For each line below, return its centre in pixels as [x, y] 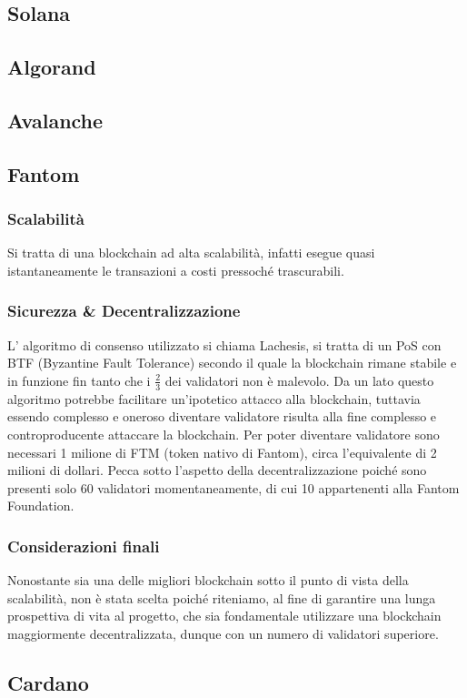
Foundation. [41, 506]
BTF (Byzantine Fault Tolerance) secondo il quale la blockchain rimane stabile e [232, 363]
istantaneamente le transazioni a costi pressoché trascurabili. [176, 270]
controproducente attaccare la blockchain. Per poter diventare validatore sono [224, 434]
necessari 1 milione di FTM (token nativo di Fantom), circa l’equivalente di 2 [222, 452]
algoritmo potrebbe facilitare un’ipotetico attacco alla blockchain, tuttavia [214, 398]
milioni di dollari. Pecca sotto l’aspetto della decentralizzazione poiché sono [217, 470]
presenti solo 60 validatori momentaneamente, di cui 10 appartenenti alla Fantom [233, 487]
